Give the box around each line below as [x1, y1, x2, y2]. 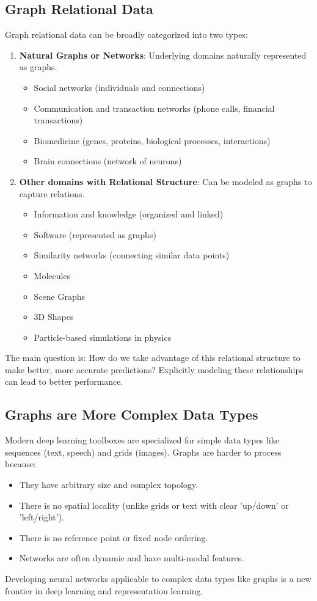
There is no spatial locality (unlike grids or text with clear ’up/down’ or [19, 498, 289, 511]
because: [5, 457, 37, 470]
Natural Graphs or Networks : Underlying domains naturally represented [19, 48, 307, 61]
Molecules [34, 269, 71, 282]
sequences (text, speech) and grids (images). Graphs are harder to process [5, 445, 282, 458]
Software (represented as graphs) [34, 228, 156, 241]
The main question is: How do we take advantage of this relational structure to [5, 351, 301, 364]
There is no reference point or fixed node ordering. [19, 531, 208, 544]
